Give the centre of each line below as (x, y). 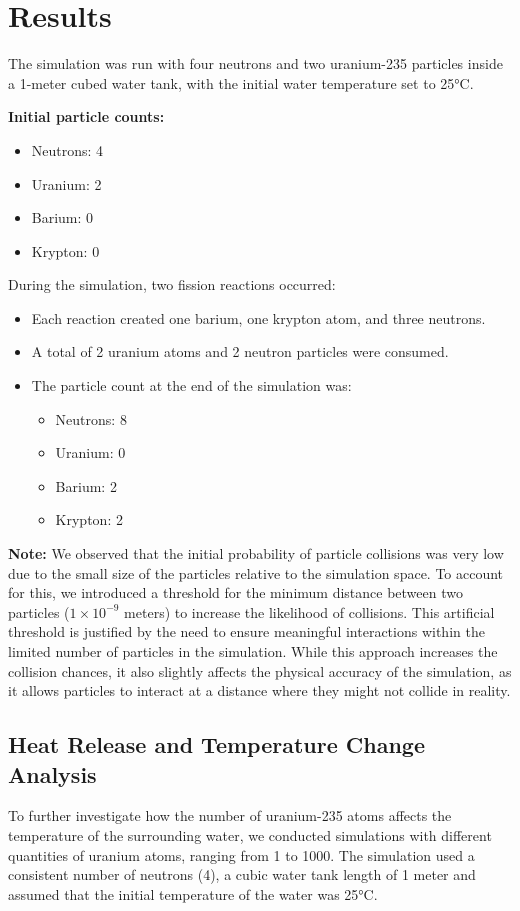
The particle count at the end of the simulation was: (191, 385)
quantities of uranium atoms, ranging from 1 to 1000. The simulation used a (241, 854)
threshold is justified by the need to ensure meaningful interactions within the (246, 631)
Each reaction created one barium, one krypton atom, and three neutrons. (258, 317)
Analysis (52, 773)
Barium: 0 (62, 217)
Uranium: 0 (90, 452)
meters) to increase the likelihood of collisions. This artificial (309, 611)
